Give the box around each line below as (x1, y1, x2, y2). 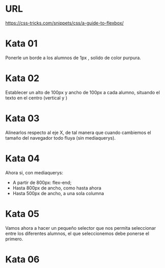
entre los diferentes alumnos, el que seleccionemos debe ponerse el (5, 230, 150, 236)
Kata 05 (5, 208, 39, 220)
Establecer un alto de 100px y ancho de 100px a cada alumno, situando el (5, 89, 160, 95)
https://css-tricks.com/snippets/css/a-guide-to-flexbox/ (5, 20, 124, 26)
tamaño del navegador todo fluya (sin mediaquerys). (5, 135, 116, 141)
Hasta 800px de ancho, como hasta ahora (12, 184, 102, 191)
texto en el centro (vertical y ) (5, 95, 67, 101)
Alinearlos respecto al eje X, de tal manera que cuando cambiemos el (5, 129, 152, 136)
